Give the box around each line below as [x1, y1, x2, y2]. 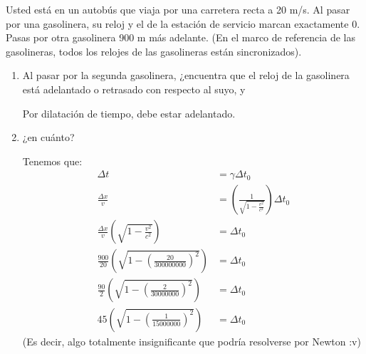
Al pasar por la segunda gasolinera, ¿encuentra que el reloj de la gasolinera [22, 68, 350, 83]
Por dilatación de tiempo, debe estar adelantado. [22, 105, 236, 120]
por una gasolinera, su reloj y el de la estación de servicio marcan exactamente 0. [6, 16, 360, 31]
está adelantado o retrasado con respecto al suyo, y [22, 81, 246, 96]
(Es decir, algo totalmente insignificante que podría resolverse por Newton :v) [22, 333, 361, 348]
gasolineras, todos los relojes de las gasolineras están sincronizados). [6, 43, 302, 58]
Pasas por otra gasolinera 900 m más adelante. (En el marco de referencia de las [6, 30, 355, 45]
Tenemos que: [22, 153, 83, 168]
